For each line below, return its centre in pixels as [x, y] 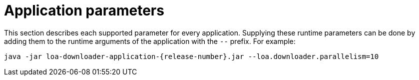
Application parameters [84, 10]
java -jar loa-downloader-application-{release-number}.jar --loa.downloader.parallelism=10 [192, 56]
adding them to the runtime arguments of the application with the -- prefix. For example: [150, 41]
